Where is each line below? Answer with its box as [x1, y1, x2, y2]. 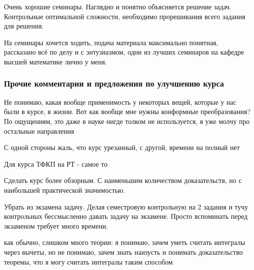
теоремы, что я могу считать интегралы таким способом [4, 256, 173, 267]
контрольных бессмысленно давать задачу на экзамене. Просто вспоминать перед [4, 211, 248, 221]
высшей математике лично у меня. [4, 56, 107, 66]
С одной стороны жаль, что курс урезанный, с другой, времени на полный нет [4, 142, 240, 152]
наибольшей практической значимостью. [4, 184, 126, 195]
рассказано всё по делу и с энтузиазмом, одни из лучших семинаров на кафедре [4, 47, 244, 57]
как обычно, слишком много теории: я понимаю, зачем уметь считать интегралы [4, 237, 246, 247]
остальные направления [4, 125, 74, 136]
